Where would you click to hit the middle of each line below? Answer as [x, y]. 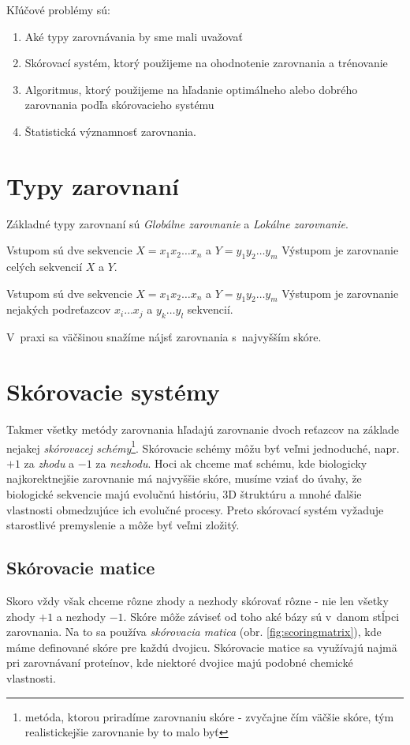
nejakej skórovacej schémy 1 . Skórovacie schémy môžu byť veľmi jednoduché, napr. [203, 446]
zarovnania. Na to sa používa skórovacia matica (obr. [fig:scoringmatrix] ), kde [194, 632]
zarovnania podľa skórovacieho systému [119, 105]
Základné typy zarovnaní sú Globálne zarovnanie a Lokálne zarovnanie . [177, 223]
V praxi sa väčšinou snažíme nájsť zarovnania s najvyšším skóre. [164, 337]
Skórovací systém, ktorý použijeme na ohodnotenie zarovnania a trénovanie [206, 63]
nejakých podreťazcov [59, 309]
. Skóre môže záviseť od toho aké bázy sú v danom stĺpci [261, 616]
